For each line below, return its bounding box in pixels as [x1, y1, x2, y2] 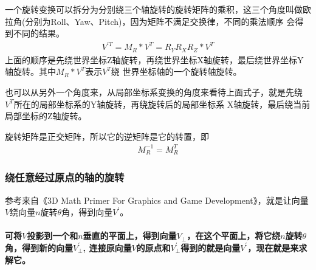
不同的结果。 [13, 27, 64, 40]
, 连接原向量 [83, 241, 132, 254]
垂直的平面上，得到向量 [83, 229, 177, 242]
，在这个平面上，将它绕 [187, 229, 281, 242]
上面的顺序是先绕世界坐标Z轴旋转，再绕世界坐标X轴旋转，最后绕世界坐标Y [5, 53, 304, 66]
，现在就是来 [247, 241, 299, 254]
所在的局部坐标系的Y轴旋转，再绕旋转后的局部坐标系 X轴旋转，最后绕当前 [13, 97, 311, 110]
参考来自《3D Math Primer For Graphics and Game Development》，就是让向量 [5, 193, 309, 206]
